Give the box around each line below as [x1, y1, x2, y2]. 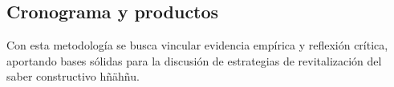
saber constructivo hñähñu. [6, 68, 140, 85]
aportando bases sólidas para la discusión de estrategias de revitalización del [6, 52, 382, 69]
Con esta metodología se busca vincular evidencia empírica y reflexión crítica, [6, 37, 388, 53]
